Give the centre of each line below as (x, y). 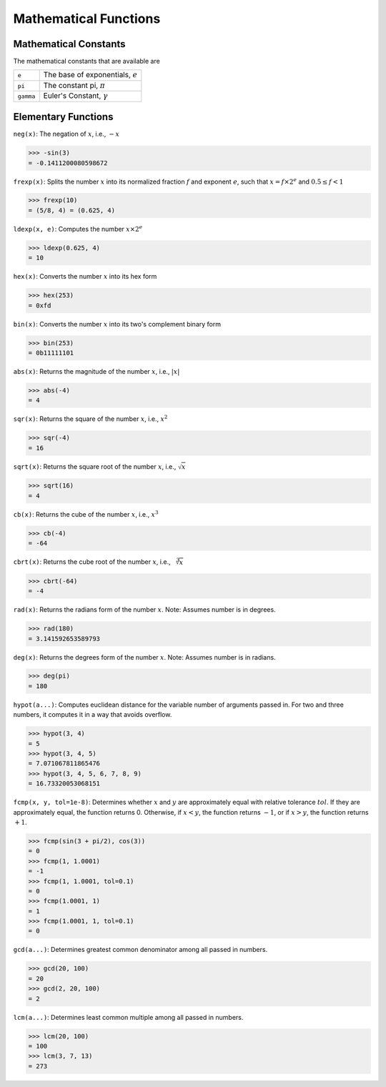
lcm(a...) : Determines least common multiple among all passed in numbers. (128, 1017)
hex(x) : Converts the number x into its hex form (85, 277)
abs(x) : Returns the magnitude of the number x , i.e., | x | (96, 371)
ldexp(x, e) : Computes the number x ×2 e (78, 228)
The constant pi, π (74, 85)
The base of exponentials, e (90, 75)
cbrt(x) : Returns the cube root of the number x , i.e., (92, 562)
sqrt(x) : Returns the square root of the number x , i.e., (95, 466)
